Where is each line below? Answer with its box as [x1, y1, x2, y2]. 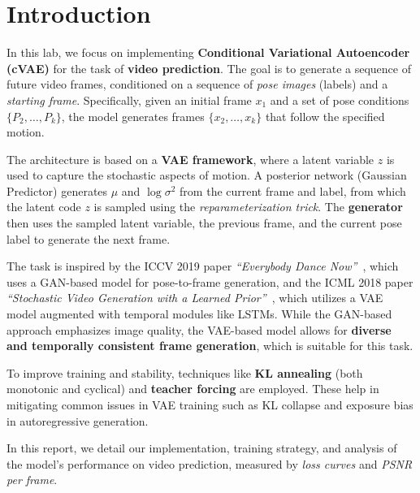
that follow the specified [265, 107, 385, 124]
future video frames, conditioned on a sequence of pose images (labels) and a [6, 76, 388, 93]
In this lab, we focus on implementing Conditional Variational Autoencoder [6, 44, 410, 61]
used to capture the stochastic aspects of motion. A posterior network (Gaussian [6, 166, 407, 184]
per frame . [6, 471, 58, 488]
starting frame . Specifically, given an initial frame [6, 91, 252, 108]
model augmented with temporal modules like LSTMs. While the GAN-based [6, 305, 392, 322]
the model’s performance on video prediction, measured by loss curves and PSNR [6, 455, 413, 472]
